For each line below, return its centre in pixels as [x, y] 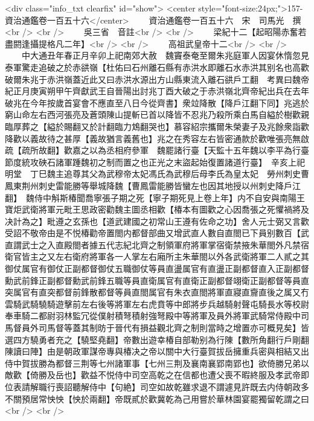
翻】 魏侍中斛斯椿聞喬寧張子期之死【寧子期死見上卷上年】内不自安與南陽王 [155, 197]
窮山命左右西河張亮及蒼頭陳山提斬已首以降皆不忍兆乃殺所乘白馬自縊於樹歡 [153, 114]
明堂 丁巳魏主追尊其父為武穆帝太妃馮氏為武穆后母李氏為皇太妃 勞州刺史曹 [157, 174]
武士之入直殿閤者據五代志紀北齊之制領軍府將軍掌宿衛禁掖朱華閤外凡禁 [161, 244]
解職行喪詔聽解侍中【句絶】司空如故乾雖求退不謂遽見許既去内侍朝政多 [169, 387]
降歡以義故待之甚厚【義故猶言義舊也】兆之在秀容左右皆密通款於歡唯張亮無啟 [157, 138]
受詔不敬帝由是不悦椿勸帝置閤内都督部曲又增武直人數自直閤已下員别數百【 [153, 233]
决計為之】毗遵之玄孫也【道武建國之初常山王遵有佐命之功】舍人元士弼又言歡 [157, 221]
